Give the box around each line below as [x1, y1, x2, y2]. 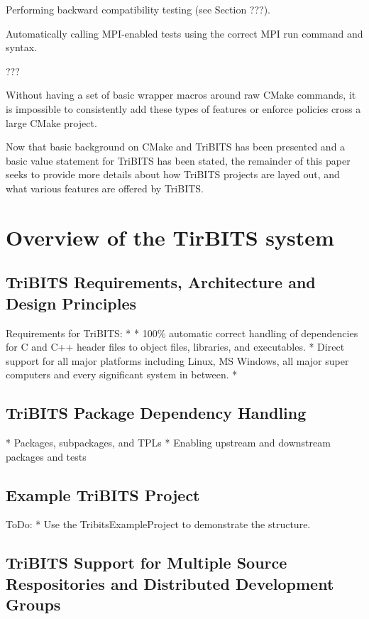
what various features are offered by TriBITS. [6, 180, 204, 195]
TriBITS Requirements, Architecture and [6, 271, 316, 293]
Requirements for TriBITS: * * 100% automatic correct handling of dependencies [6, 325, 358, 340]
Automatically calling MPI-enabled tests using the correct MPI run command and [6, 26, 363, 40]
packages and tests [6, 449, 87, 464]
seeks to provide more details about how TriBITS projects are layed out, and [6, 167, 340, 182]
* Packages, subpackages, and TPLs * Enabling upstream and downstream [6, 435, 331, 450]
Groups [6, 593, 61, 615]
